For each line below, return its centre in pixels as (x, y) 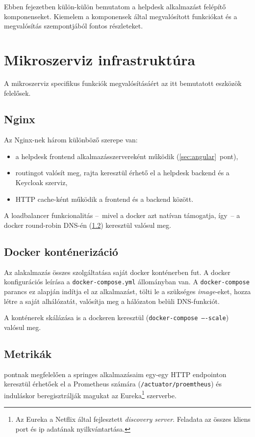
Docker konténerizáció (61, 251)
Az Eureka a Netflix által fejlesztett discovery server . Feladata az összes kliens (133, 419)
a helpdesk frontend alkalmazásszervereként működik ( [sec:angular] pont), (127, 156)
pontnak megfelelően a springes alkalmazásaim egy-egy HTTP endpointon (115, 374)
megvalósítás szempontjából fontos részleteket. (74, 26)
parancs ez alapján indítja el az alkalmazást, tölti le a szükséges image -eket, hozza (127, 291)
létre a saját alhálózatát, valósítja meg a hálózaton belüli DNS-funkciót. (112, 301)
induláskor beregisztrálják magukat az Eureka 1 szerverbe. (90, 394)
